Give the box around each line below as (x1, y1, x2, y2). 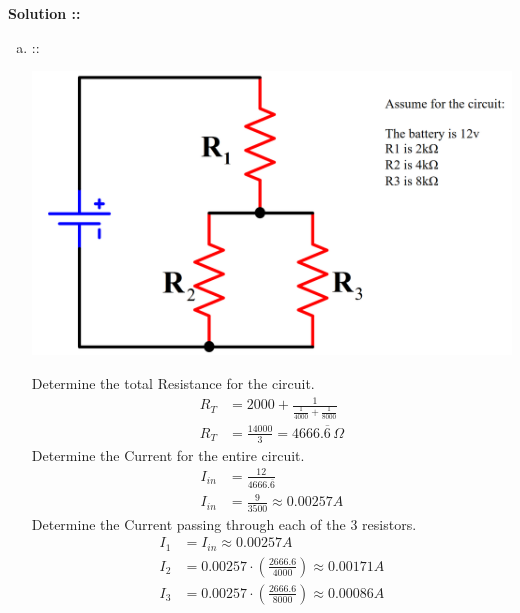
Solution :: (8, 3, 81, 23)
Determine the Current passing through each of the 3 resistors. (31, 513, 417, 534)
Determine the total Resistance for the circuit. (31, 372, 315, 393)
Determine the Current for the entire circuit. (31, 444, 305, 465)
